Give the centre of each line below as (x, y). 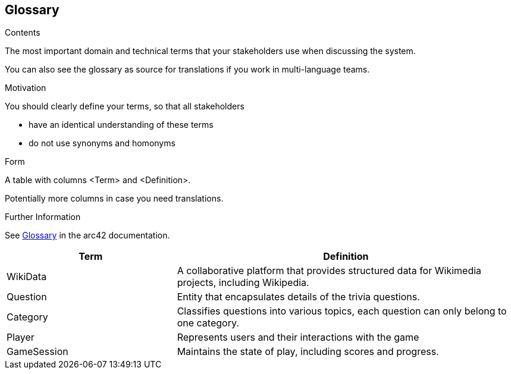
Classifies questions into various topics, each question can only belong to (342, 311)
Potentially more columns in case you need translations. (114, 199)
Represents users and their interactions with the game (298, 337)
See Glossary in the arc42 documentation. (87, 235)
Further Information (43, 217)
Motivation (26, 88)
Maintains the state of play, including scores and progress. (308, 352)
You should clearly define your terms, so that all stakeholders (125, 106)
